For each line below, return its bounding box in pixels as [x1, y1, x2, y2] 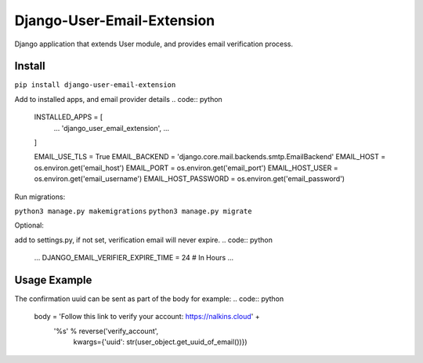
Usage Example [14, 273, 92, 286]
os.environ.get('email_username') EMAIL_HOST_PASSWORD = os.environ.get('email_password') [34, 174, 345, 183]
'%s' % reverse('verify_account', [53, 326, 159, 336]
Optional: [14, 220, 45, 231]
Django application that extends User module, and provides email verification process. [14, 39, 294, 49]
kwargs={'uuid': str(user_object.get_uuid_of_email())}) [73, 337, 248, 347]
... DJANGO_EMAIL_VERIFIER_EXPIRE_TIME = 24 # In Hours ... [34, 253, 234, 263]
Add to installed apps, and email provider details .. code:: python [14, 94, 222, 103]
